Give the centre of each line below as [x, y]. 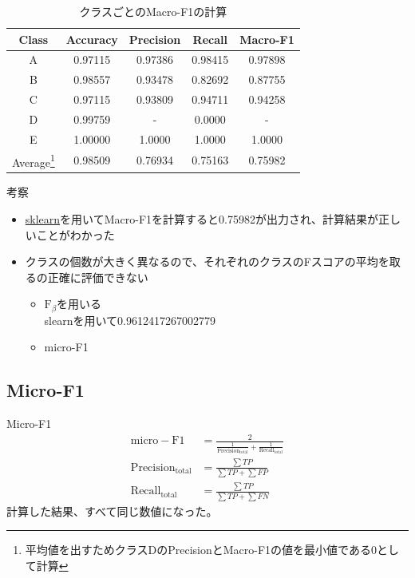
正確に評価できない [98, 277]
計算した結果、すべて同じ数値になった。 [112, 511]
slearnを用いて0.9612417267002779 [130, 320]
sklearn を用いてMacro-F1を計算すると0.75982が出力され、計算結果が [202, 219]
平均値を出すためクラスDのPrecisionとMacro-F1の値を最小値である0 [201, 550]
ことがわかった [75, 234]
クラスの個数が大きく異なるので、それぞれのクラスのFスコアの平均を [207, 261]
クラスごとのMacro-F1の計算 [153, 11]
